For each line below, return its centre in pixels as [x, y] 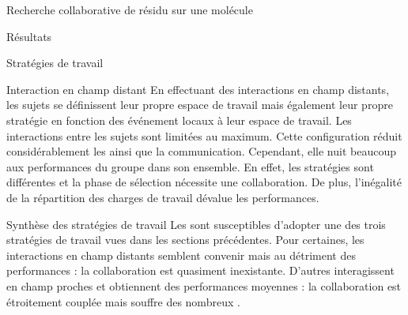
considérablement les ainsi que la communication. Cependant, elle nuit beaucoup [201, 151]
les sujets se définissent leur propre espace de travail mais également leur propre [200, 105]
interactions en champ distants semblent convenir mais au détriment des [181, 255]
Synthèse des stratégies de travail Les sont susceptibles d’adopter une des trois [196, 224]
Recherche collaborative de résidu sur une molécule [130, 9]
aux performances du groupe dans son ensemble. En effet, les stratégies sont [190, 166]
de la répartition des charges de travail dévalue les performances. [163, 197]
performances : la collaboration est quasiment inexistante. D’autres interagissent [200, 270]
